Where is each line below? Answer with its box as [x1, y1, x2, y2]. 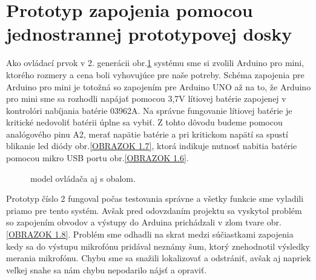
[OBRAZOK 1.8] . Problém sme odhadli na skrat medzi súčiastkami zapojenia [6, 228, 294, 241]
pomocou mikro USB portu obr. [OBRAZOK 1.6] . [6, 152, 189, 164]
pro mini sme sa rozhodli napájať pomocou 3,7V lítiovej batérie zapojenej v [6, 92, 286, 105]
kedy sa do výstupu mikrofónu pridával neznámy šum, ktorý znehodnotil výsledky [6, 239, 310, 252]
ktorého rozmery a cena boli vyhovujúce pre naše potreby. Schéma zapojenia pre [6, 68, 304, 81]
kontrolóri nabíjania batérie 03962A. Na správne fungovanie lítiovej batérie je [6, 104, 292, 116]
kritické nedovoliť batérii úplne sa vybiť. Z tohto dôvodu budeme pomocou [6, 116, 283, 128]
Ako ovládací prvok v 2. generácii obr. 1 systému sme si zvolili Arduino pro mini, [6, 56, 304, 69]
